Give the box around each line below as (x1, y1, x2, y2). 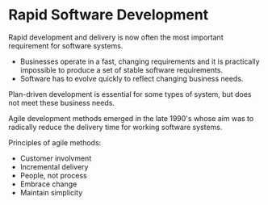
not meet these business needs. (8, 98, 115, 107)
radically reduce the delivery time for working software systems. (8, 122, 223, 132)
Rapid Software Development (8, 6, 209, 24)
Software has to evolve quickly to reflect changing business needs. (19, 73, 244, 83)
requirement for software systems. (8, 40, 124, 50)
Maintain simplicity (19, 187, 83, 197)
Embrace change (19, 179, 77, 189)
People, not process (19, 170, 87, 180)
